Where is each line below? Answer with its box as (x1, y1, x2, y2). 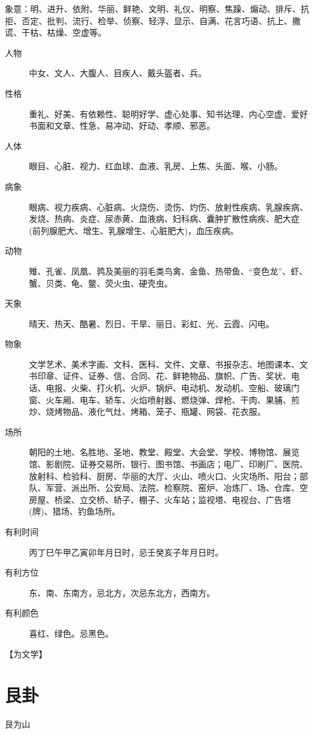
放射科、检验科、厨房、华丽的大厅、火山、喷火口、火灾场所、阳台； (29, 469, 300, 482)
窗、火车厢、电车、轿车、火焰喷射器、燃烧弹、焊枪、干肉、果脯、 (29, 393, 291, 406)
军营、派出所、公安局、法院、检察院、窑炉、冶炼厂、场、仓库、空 (45, 481, 308, 494)
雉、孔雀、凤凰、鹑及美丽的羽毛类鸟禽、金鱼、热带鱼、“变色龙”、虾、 (29, 264, 308, 277)
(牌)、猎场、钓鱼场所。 (29, 505, 120, 518)
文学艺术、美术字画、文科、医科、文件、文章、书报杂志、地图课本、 (29, 357, 300, 370)
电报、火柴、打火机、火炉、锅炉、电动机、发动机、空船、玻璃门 (45, 382, 300, 394)
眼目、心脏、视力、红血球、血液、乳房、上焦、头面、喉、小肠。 (29, 160, 283, 172)
